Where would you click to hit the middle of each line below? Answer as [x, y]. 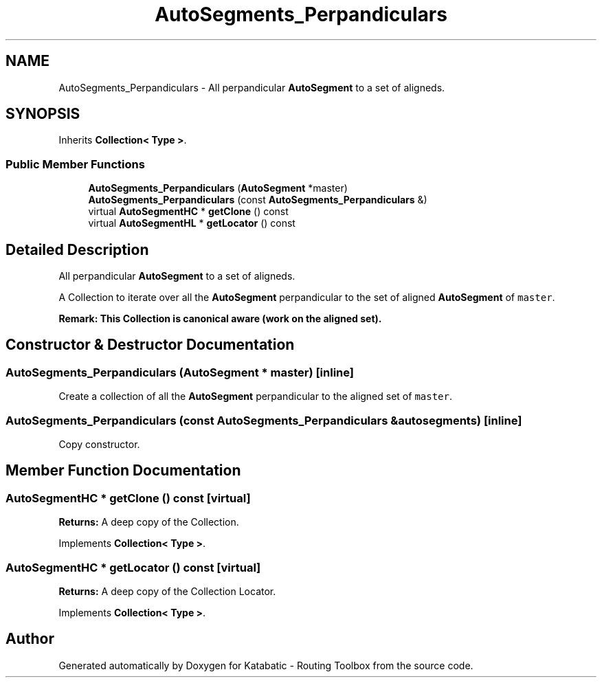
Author [30, 639]
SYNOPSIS [43, 114]
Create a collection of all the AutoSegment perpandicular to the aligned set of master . [256, 396]
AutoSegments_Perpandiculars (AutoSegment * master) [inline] [180, 372]
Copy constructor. [99, 444]
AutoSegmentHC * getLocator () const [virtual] [133, 567]
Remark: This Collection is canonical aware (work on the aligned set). [220, 319]
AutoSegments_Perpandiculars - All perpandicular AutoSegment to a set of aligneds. [252, 87]
